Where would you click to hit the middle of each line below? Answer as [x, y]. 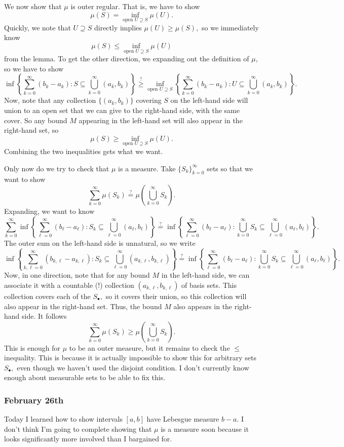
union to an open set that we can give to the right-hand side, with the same [122, 110]
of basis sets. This [209, 285]
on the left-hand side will [209, 100]
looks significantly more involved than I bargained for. [88, 439]
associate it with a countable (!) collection [69, 285]
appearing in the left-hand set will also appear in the [161, 120]
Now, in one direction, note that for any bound [77, 275]
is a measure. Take [147, 168]
